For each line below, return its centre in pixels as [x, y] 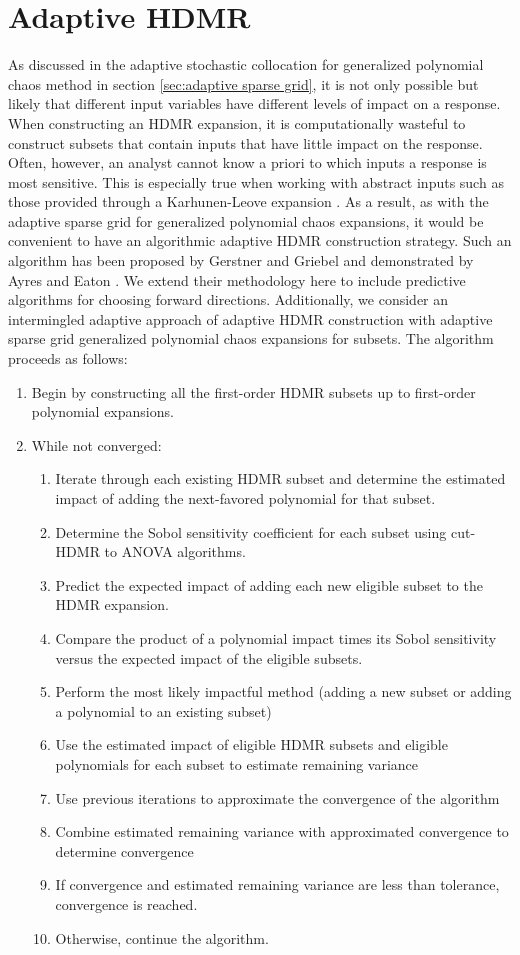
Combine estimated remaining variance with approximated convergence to [282, 831]
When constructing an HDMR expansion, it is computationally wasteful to [237, 122]
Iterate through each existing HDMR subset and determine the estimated [280, 478]
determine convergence [124, 850]
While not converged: [96, 444]
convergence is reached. [126, 903]
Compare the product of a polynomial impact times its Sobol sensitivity [276, 637]
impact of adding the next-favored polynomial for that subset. [245, 498]
